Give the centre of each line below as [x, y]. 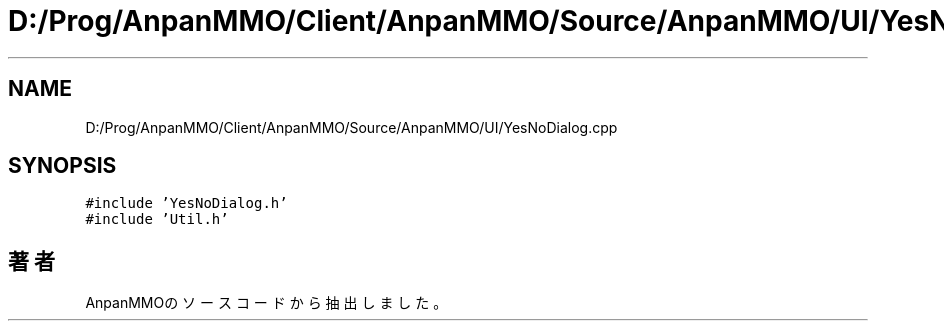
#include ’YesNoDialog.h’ [186, 203]
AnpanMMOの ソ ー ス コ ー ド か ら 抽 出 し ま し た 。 [266, 303]
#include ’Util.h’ [157, 219]
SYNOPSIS [62, 166]
